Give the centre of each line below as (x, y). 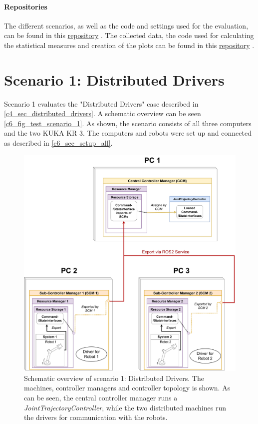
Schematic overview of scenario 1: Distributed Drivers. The (114, 378)
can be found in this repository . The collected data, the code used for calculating (129, 35)
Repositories (26, 6)
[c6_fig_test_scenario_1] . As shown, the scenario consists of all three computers (128, 123)
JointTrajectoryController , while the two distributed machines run (125, 407)
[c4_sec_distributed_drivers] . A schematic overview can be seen (103, 113)
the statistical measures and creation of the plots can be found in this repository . (129, 45)
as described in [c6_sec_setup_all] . (58, 143)
